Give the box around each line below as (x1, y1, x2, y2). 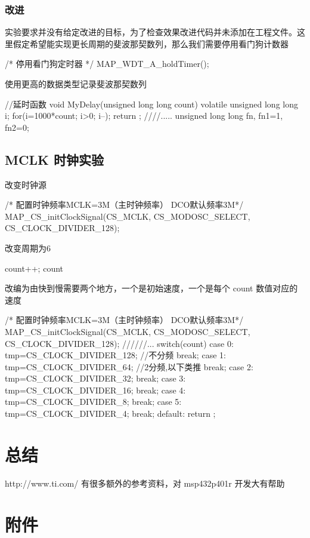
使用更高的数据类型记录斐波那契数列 (5, 78, 147, 90)
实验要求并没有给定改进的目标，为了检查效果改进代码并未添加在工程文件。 (5, 26, 297, 38)
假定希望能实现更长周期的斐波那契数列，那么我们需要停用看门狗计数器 (13, 37, 289, 50)
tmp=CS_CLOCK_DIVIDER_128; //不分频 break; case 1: (5, 349, 226, 361)
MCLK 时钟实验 (5, 150, 104, 168)
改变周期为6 (5, 241, 51, 254)
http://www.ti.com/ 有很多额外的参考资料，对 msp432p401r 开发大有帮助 (5, 476, 285, 489)
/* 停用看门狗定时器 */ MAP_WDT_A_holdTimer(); (5, 57, 209, 70)
